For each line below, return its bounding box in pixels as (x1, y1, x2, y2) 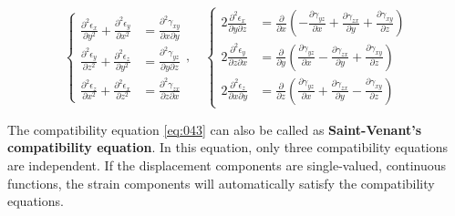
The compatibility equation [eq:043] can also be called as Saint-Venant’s (7, 119, 422, 139)
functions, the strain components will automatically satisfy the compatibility (7, 173, 435, 192)
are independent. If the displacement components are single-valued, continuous (7, 156, 447, 175)
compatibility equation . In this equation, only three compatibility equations (7, 138, 449, 157)
